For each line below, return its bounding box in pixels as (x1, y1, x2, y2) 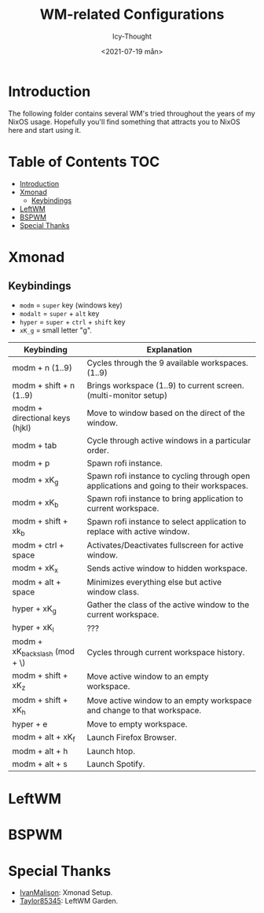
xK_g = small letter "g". (19, 325, 93, 335)
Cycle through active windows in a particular (86, 435, 251, 446)
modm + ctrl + (12, 539, 64, 550)
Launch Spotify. (86, 758, 145, 769)
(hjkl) (12, 422, 31, 433)
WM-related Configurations (39, 6, 225, 24)
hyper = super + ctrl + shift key (19, 317, 126, 326)
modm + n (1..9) (12, 362, 72, 373)
